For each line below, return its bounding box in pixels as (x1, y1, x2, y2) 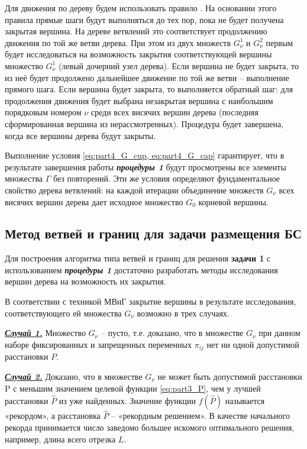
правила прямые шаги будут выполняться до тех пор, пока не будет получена (5, 13, 284, 25)
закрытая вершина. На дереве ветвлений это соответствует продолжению (5, 25, 267, 37)
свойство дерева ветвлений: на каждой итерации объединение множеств (5, 183, 264, 196)
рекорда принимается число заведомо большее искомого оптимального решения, (5, 421, 295, 433)
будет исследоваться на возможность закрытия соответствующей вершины (5, 48, 272, 60)
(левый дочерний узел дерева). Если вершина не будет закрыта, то (58, 59, 299, 72)
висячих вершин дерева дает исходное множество (5, 195, 183, 208)
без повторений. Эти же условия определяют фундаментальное (53, 172, 280, 185)
